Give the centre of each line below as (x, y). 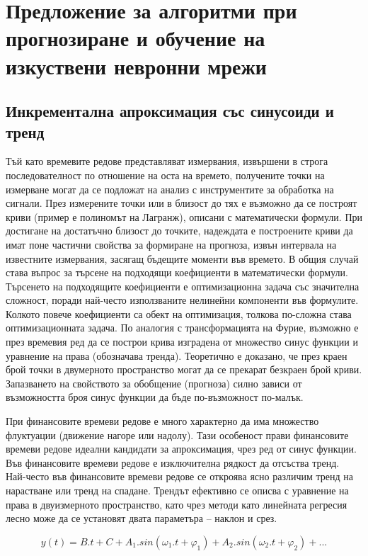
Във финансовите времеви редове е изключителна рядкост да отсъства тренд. (173, 462)
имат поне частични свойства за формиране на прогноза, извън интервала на (171, 244)
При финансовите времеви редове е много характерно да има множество (162, 421)
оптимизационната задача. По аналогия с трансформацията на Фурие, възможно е (182, 328)
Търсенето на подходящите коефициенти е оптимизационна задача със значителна (183, 286)
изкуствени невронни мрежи (136, 66)
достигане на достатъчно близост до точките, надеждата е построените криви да (179, 231)
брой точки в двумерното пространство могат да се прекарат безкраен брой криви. (184, 369)
